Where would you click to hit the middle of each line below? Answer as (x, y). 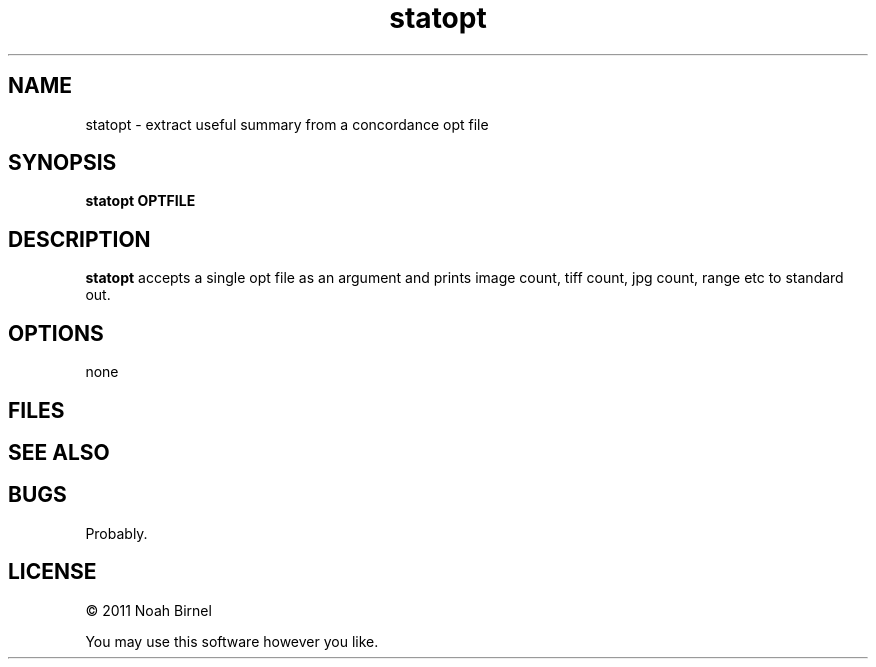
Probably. (116, 533)
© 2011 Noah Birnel (148, 610)
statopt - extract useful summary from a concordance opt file (287, 124)
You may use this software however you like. (232, 641)
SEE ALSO (59, 452)
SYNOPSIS (62, 163)
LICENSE (52, 572)
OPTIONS (56, 333)
